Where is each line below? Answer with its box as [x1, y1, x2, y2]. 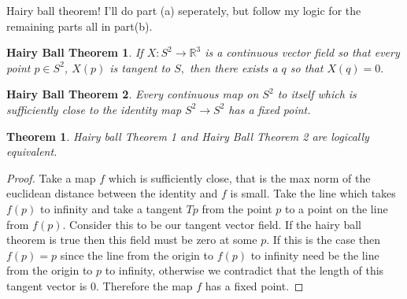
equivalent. [6, 143, 57, 160]
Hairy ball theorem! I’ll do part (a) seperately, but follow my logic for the [6, 2, 361, 18]
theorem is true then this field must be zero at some [6, 231, 257, 248]
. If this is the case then [266, 231, 381, 248]
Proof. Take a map [6, 169, 96, 186]
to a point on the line [284, 200, 388, 216]
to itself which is [277, 86, 357, 102]
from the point [202, 200, 272, 216]
